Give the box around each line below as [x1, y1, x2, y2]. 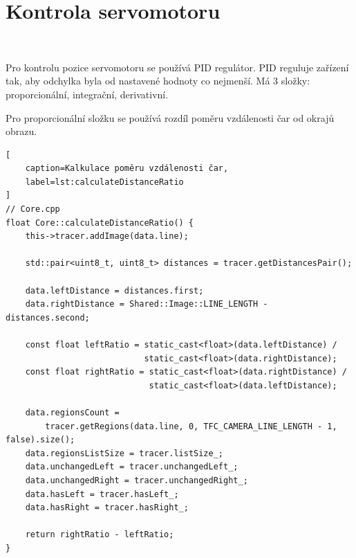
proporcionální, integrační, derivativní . [6, 87, 169, 101]
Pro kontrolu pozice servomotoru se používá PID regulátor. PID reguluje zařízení [6, 60, 349, 74]
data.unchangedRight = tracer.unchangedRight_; [25, 475, 248, 485]
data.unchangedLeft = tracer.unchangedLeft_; [25, 462, 238, 472]
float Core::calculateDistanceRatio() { [6, 217, 194, 228]
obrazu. [6, 124, 37, 138]
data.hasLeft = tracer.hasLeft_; [25, 489, 179, 499]
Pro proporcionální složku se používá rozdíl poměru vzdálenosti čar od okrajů [6, 110, 335, 125]
